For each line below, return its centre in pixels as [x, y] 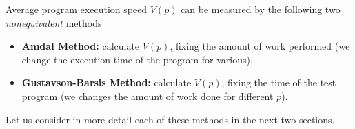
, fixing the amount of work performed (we [260, 46]
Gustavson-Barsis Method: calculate [106, 82]
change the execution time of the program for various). [137, 59]
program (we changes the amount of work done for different [148, 96]
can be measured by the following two [261, 9]
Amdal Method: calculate [81, 46]
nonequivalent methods [54, 22]
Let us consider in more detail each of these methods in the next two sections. [170, 119]
